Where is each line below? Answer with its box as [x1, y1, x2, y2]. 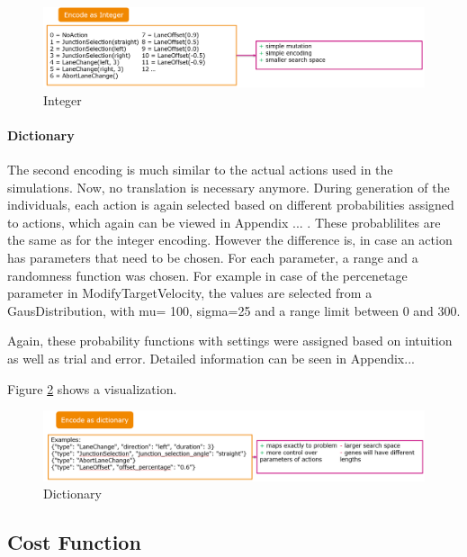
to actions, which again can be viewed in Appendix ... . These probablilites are [7, 212, 441, 231]
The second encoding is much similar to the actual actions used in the [7, 160, 393, 178]
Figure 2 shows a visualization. [7, 379, 177, 398]
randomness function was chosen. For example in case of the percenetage [7, 265, 408, 284]
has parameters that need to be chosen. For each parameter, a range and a [7, 247, 418, 266]
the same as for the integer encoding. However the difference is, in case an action [7, 230, 453, 249]
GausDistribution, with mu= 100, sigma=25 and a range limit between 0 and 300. [7, 301, 461, 319]
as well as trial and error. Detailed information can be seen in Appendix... [7, 348, 415, 367]
